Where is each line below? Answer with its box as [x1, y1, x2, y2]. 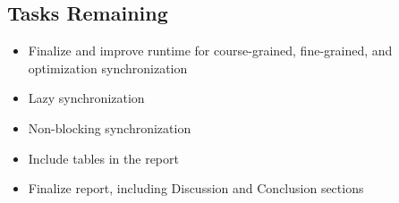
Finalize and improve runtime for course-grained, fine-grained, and [28, 41, 393, 60]
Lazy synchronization [28, 89, 145, 107]
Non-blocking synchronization [28, 118, 191, 137]
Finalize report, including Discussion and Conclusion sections [28, 179, 364, 198]
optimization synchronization [28, 58, 188, 77]
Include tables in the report [28, 148, 179, 167]
